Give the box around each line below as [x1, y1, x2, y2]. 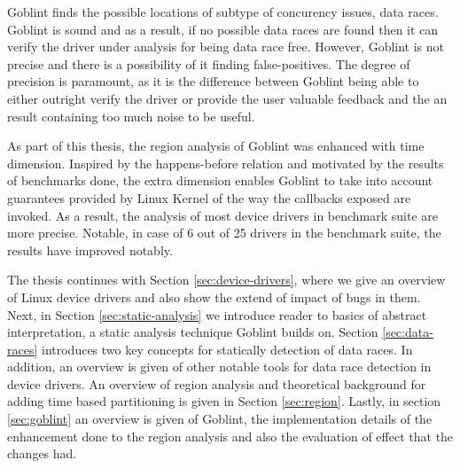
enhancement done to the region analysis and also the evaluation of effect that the [7, 426, 454, 445]
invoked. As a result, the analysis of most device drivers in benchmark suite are [7, 206, 439, 224]
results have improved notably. [7, 240, 173, 259]
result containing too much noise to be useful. [7, 106, 255, 125]
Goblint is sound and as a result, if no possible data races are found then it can [7, 19, 439, 38]
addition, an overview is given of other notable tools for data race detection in [7, 357, 432, 376]
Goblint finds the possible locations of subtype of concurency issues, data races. [7, 3, 439, 20]
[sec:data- [382, 323, 433, 341]
